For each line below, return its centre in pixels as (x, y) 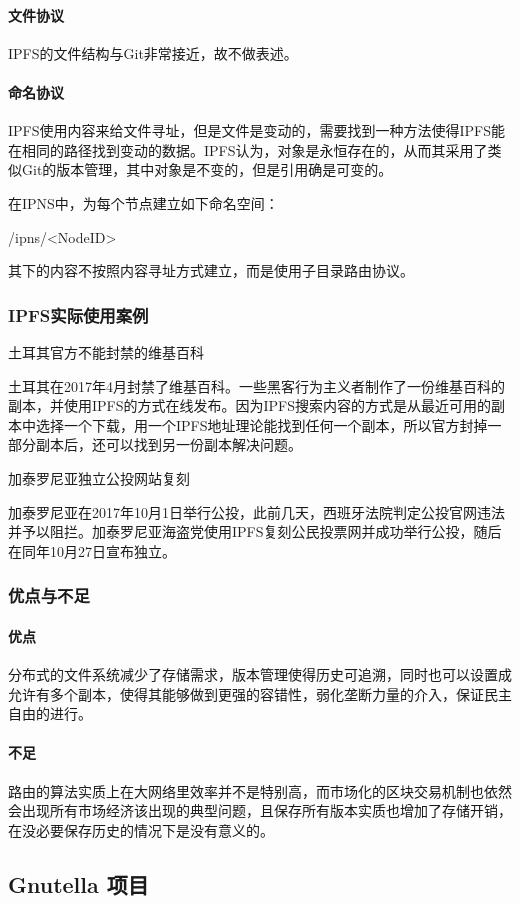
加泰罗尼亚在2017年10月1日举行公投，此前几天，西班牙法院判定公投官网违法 (256, 511)
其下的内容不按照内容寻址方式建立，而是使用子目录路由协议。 (211, 270)
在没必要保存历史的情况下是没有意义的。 (141, 829)
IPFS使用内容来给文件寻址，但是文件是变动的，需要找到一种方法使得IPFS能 (257, 130)
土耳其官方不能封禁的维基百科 (106, 351)
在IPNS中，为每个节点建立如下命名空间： (143, 202)
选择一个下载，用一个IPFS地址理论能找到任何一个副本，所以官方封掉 (261, 424)
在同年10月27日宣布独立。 (92, 550)
